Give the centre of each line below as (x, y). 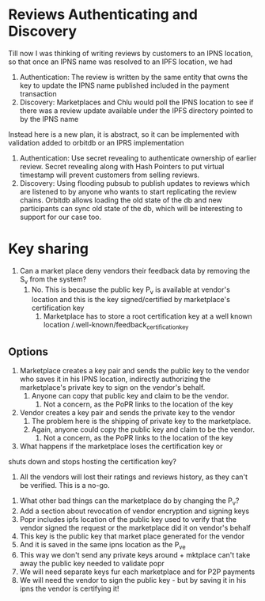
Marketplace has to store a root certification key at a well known (148, 316)
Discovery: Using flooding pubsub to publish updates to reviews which (135, 183)
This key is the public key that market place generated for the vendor (132, 536)
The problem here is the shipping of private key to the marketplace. (141, 421)
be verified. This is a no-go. (64, 486)
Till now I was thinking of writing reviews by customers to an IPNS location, (131, 53)
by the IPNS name (49, 119)
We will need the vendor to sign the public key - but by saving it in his (133, 580)
